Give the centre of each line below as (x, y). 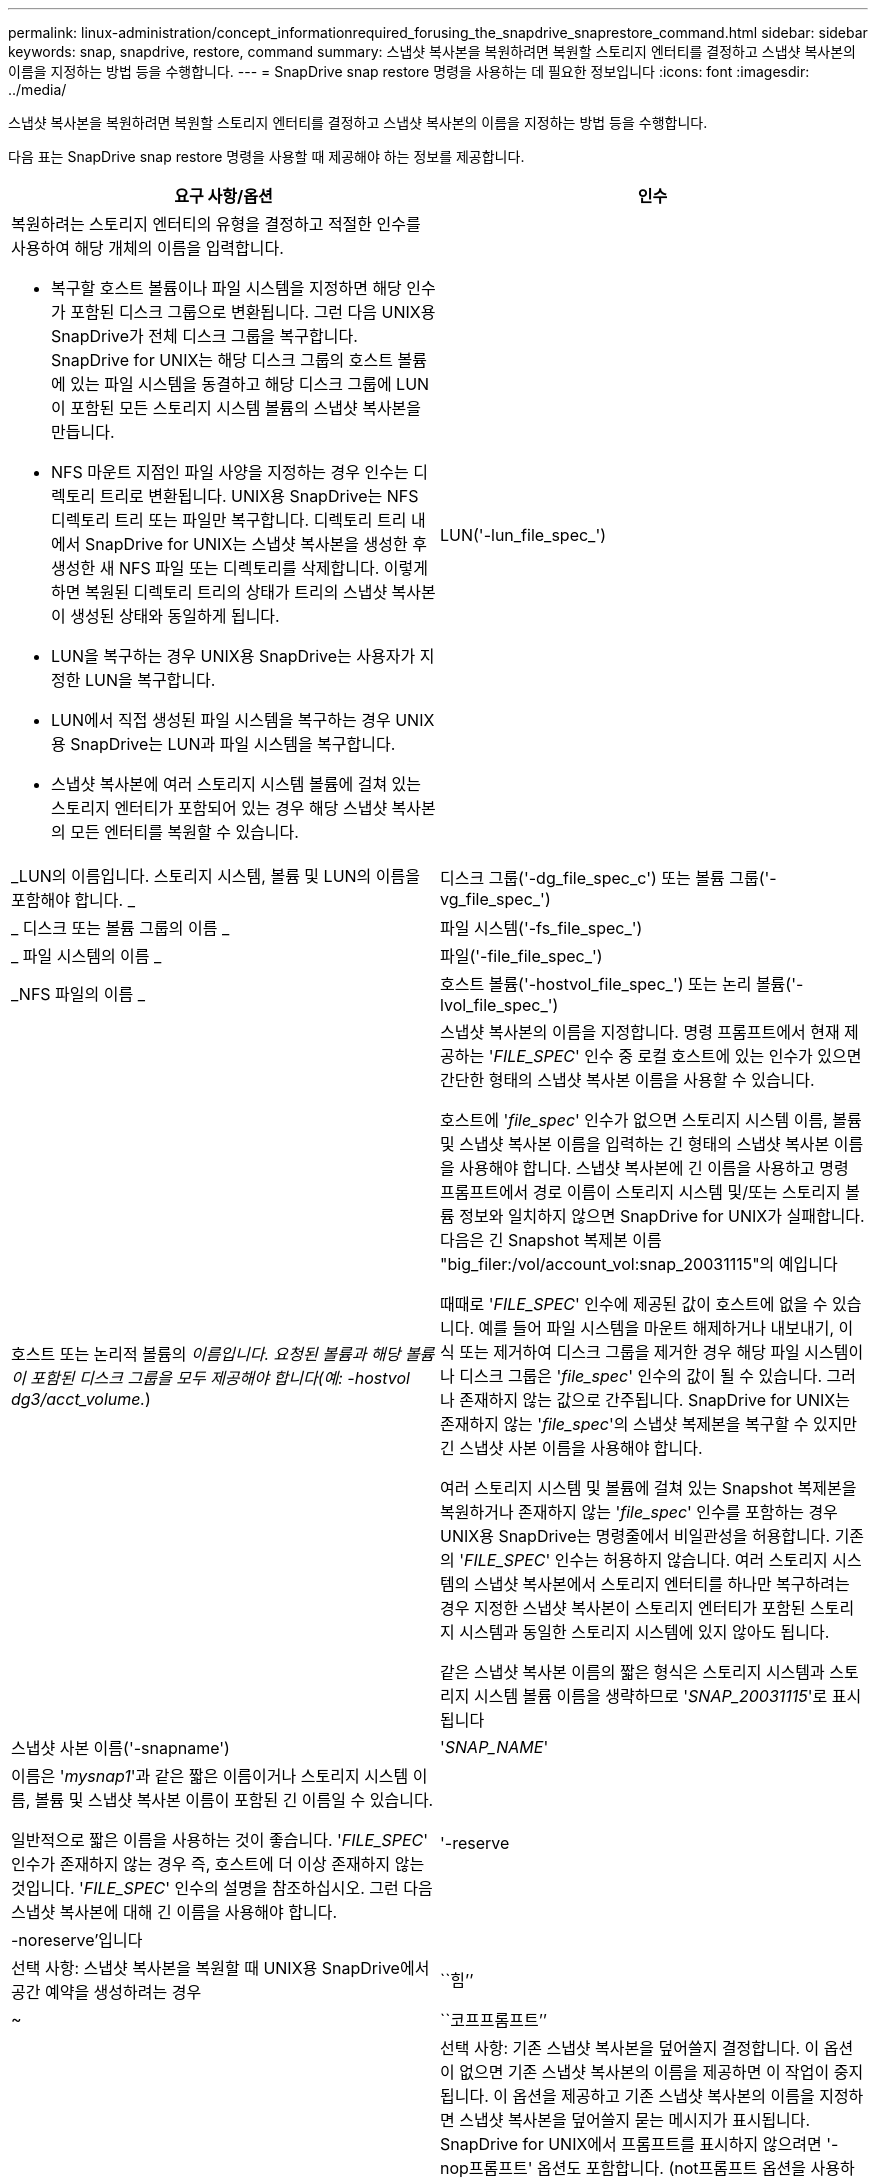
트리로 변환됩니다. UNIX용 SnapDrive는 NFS (259, 496)
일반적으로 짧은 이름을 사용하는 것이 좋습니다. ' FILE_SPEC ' (220, 1840)
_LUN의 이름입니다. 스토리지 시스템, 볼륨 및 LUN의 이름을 (215, 876)
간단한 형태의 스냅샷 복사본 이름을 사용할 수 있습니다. (627, 1080)
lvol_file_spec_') (499, 1005)
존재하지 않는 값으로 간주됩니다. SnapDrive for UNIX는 (654, 1400)
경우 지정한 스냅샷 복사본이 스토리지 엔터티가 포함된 (623, 1608)
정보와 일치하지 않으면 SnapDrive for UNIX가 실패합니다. (662, 1216)
